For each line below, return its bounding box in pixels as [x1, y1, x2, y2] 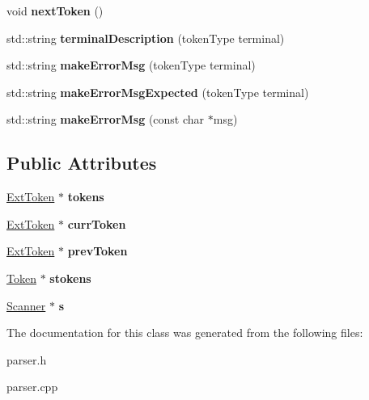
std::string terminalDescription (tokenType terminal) [6, 29, 285, 46]
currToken [67, 215, 126, 232]
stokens [49, 269, 91, 286]
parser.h [6, 351, 47, 368]
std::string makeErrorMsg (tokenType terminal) [6, 57, 256, 74]
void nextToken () [6, 2, 104, 19]
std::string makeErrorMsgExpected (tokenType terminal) [6, 83, 309, 100]
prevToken [67, 242, 128, 259]
